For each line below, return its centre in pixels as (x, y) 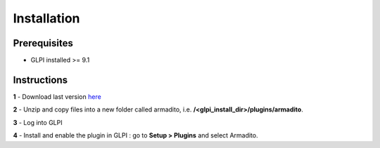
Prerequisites (43, 43)
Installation (46, 18)
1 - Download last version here (57, 96)
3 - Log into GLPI (38, 122)
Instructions (40, 80)
